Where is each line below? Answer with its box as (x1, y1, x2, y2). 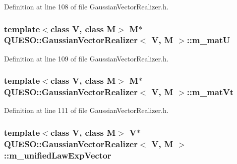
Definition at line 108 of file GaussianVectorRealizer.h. (4, 1, 169, 11)
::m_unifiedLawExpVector (4, 149, 112, 161)
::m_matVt (186, 86, 234, 98)
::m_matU (186, 34, 230, 46)
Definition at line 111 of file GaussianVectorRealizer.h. (4, 105, 169, 115)
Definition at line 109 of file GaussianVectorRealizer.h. (4, 53, 169, 63)
